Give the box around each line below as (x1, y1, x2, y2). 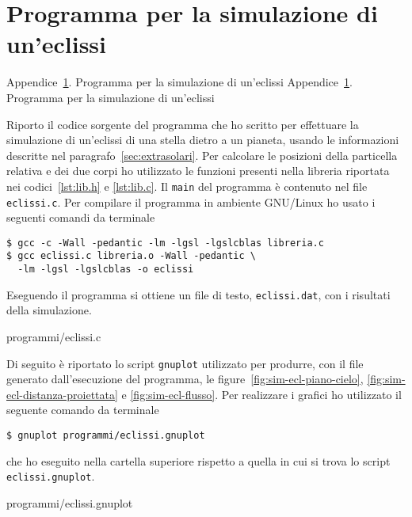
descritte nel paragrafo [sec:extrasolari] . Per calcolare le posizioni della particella (6, 146, 398, 163)
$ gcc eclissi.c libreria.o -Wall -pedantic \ (6, 250, 256, 262)
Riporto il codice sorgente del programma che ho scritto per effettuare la (6, 116, 359, 132)
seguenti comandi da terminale (6, 209, 155, 226)
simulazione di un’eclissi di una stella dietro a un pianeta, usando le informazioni (6, 131, 399, 148)
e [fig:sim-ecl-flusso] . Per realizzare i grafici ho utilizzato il (121, 386, 402, 402)
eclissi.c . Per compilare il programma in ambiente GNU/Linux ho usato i (6, 193, 376, 210)
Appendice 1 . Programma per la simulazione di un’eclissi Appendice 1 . (6, 74, 353, 90)
